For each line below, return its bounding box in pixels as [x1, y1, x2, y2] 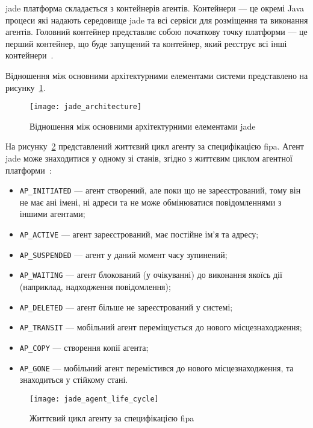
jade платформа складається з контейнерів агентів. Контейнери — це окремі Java [5, 2, 305, 14]
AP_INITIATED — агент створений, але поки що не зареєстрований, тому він [19, 184, 301, 197]
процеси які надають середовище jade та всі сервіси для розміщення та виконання [5, 13, 308, 26]
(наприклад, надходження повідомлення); [19, 280, 171, 292]
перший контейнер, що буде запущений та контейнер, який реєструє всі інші [5, 37, 287, 49]
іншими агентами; [19, 207, 85, 220]
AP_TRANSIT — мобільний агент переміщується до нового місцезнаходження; [19, 321, 302, 333]
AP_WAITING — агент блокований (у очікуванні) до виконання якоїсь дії [19, 268, 282, 281]
